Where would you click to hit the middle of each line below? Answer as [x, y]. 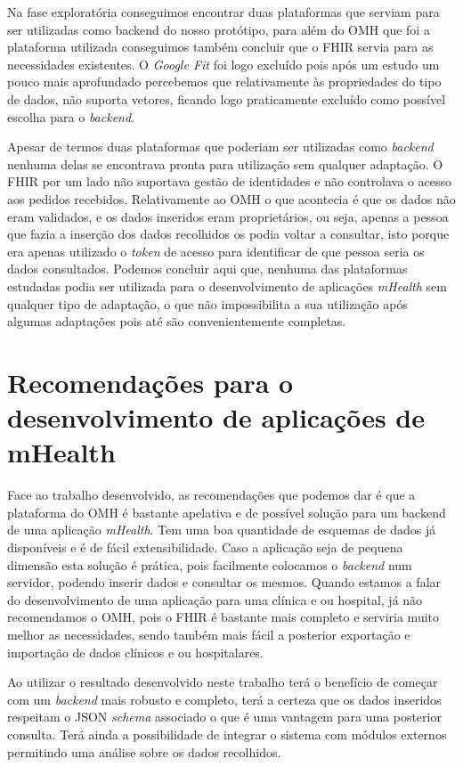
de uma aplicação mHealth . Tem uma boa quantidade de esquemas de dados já [222, 530]
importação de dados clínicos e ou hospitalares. [135, 652]
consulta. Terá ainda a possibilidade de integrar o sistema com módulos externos [227, 734]
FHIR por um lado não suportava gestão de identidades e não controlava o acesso [230, 181]
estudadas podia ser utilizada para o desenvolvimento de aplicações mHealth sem [227, 286]
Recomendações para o [150, 382]
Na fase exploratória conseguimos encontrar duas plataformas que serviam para [223, 12]
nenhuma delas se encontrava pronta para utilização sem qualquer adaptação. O [225, 163]
